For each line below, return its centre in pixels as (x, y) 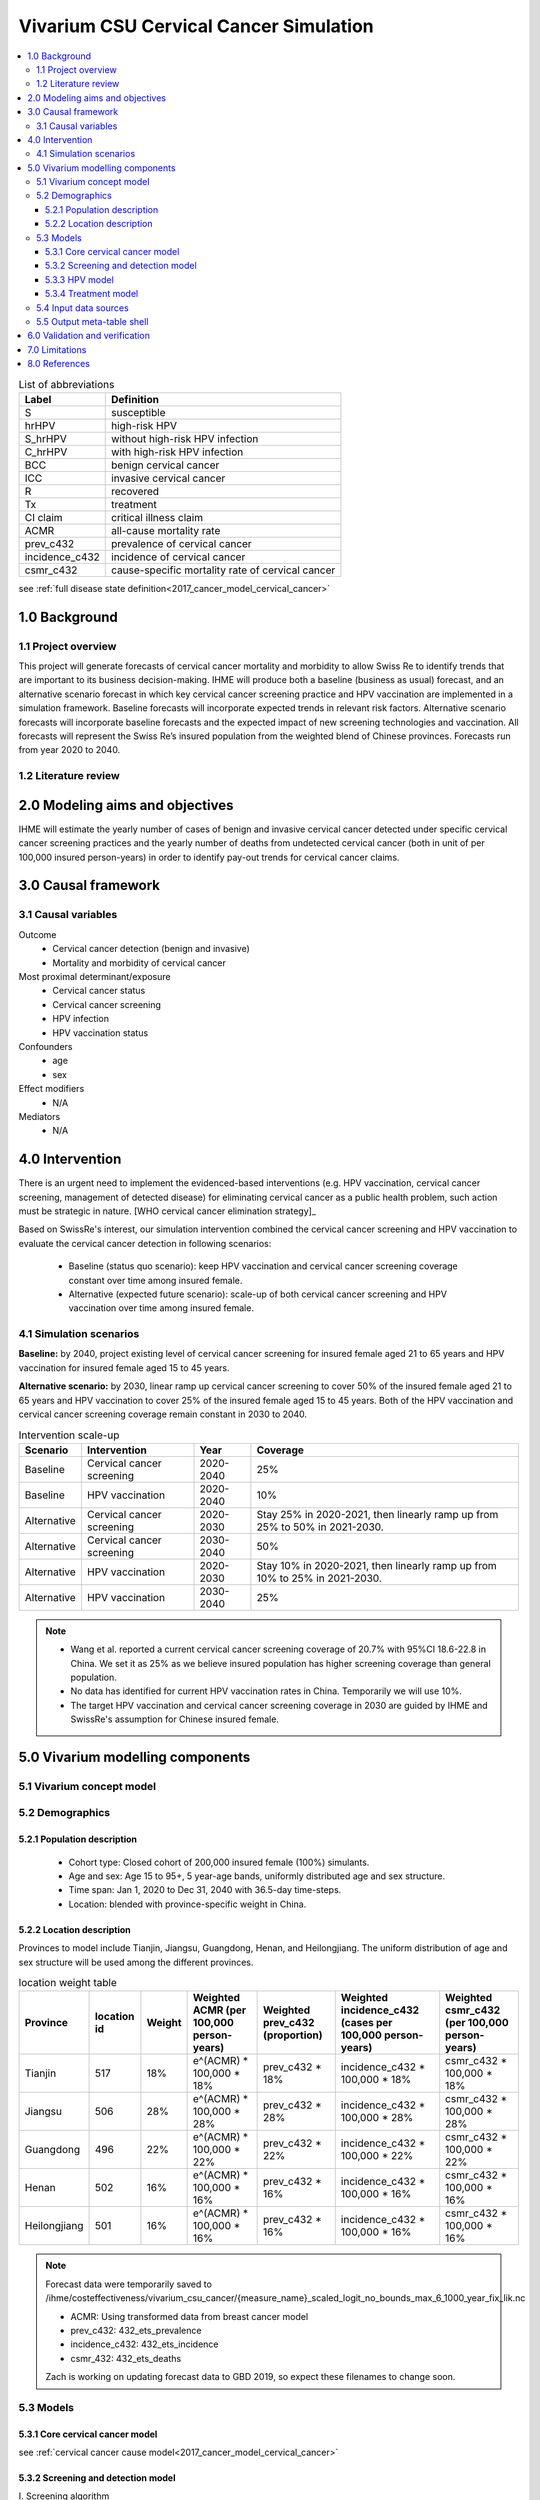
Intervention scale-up (69, 1435)
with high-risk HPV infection (177, 452)
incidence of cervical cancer (178, 557)
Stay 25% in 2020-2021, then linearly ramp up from (377, 1514)
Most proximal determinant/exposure (94, 976)
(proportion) (293, 2035)
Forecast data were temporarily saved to (128, 2284)
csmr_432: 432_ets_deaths (126, 2358)
